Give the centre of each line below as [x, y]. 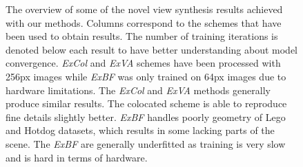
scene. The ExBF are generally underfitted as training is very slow [146, 143]
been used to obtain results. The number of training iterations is [142, 36]
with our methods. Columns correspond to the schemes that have [144, 22]
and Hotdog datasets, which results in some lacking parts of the [140, 130]
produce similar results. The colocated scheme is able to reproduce [146, 103]
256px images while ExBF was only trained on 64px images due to [146, 76]
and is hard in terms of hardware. [77, 157]
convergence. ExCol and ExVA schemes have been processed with [143, 63]
